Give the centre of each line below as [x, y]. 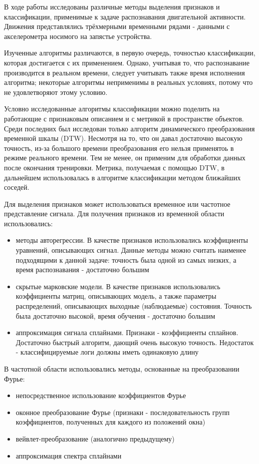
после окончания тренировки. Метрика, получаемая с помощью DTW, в [114, 167]
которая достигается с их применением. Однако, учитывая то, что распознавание [127, 62]
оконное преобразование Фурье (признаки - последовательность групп [123, 412]
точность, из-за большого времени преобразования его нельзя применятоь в [119, 148]
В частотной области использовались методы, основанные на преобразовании [122, 369]
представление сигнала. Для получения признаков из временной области [114, 214]
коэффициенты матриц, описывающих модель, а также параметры [116, 296]
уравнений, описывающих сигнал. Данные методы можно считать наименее [131, 250]
